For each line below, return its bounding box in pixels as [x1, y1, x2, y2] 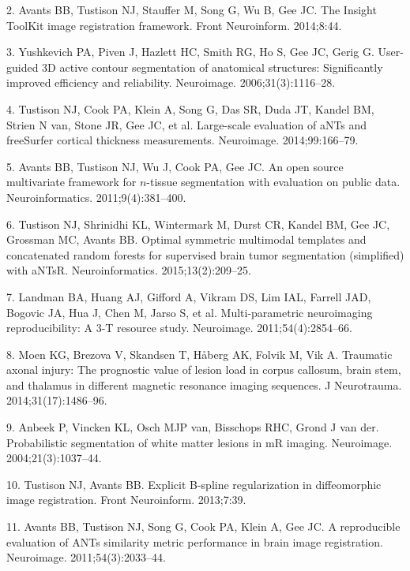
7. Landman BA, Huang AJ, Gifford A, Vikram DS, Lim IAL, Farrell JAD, [6, 288, 371, 304]
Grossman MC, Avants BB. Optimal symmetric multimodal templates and [6, 231, 367, 248]
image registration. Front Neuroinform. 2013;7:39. [6, 491, 246, 508]
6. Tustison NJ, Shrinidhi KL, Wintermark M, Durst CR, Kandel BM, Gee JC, [6, 215, 390, 232]
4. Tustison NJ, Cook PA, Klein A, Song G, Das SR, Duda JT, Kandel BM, [6, 100, 374, 117]
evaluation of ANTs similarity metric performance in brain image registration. [6, 533, 383, 550]
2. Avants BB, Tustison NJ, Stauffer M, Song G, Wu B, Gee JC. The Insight [6, 2, 377, 17]
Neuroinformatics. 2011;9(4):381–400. [6, 188, 186, 205]
